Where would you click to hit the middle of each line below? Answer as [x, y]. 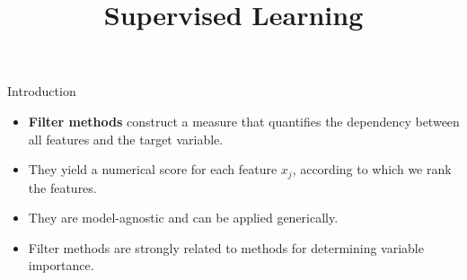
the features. [62, 187]
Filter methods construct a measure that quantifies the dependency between [244, 121]
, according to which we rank [372, 169]
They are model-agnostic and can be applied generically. [183, 218]
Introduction [42, 91]
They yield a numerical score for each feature [153, 169]
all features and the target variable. [126, 139]
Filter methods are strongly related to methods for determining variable [226, 247]
